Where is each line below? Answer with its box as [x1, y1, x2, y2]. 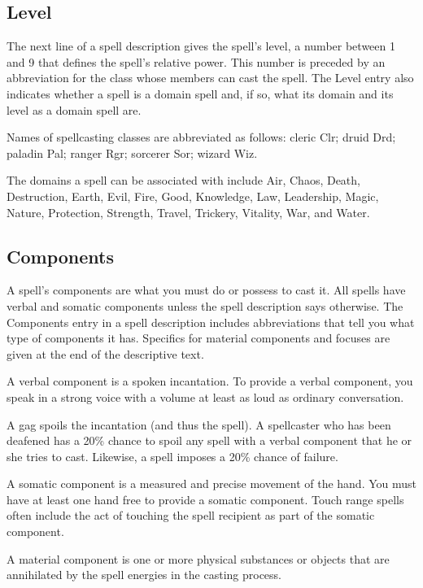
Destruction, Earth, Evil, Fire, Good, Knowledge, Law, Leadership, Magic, [7, 187, 379, 204]
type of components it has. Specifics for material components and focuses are [7, 329, 390, 346]
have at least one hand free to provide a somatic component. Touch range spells [7, 490, 404, 507]
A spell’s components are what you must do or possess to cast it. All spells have [7, 281, 406, 298]
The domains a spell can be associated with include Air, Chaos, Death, [7, 172, 360, 189]
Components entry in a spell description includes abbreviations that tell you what [7, 313, 415, 330]
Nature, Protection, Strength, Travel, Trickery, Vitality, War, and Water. [7, 203, 370, 220]
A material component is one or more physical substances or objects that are [7, 550, 390, 567]
